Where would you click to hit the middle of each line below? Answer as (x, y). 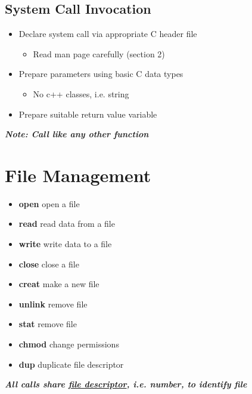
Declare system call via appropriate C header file (108, 34)
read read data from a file (67, 224)
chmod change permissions (69, 344)
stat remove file (48, 324)
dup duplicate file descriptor (71, 364)
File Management (78, 175)
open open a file (49, 203)
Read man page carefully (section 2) (99, 53)
